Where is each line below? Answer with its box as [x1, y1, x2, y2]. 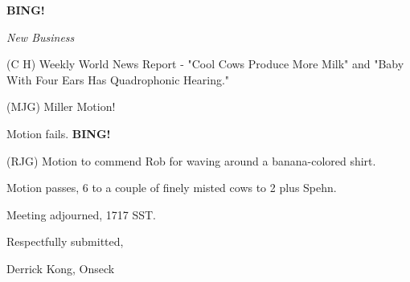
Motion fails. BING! [6, 125, 111, 141]
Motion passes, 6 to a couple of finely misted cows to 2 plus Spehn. [6, 179, 337, 196]
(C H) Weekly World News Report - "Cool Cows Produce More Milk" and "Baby [6, 55, 404, 72]
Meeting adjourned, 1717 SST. [6, 206, 156, 223]
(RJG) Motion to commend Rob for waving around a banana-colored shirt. [6, 152, 376, 169]
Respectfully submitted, [6, 233, 124, 250]
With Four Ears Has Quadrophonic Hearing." [6, 71, 230, 88]
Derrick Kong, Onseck [6, 260, 115, 276]
